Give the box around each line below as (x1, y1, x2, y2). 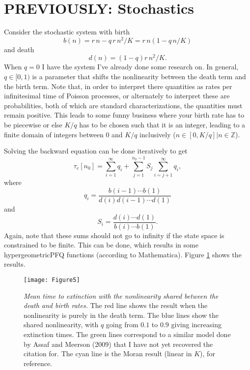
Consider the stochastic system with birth (4, 27, 130, 37)
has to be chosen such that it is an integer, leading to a (79, 120, 246, 130)
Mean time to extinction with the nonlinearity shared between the (24, 290, 219, 301)
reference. (24, 358, 53, 368)
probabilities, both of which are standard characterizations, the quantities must (4, 100, 243, 110)
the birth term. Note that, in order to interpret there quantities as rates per (4, 81, 232, 91)
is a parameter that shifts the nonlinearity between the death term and (32, 71, 246, 82)
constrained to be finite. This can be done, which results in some (4, 240, 198, 250)
